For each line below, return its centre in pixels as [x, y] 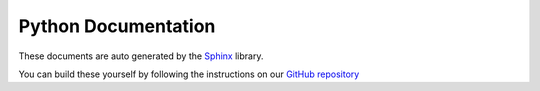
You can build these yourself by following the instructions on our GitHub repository [189, 74]
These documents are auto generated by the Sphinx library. [141, 56]
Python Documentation [117, 26]
